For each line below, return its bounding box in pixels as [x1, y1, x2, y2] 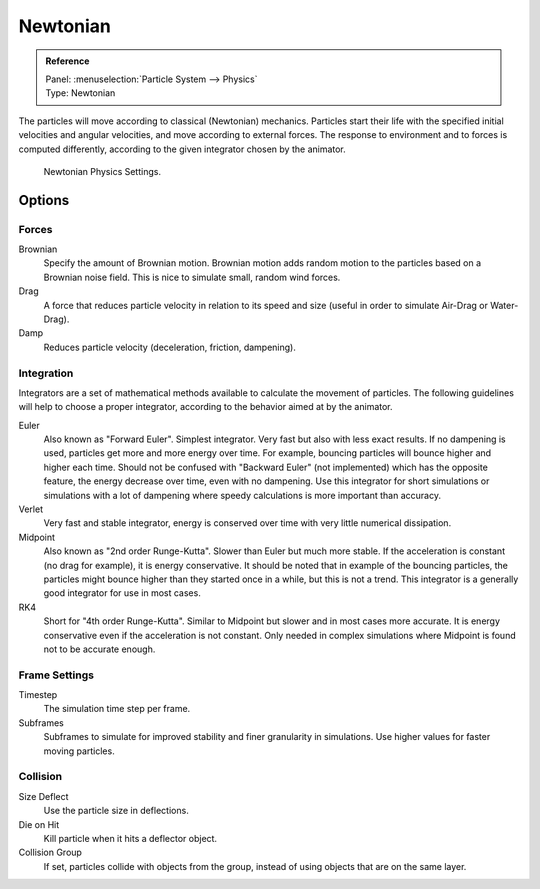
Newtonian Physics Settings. [43, 165, 162, 177]
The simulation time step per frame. [43, 703, 191, 715]
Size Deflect [18, 790, 69, 802]
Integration [18, 366, 74, 380]
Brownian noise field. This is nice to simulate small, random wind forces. [43, 271, 341, 283]
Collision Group [18, 846, 82, 859]
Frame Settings [18, 668, 95, 682]
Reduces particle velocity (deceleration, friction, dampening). [43, 341, 297, 353]
